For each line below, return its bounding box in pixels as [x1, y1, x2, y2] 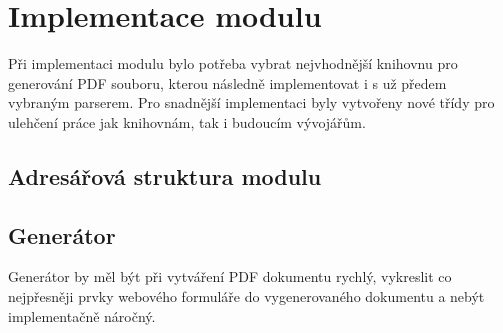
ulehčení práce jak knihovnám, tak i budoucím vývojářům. [8, 111, 366, 132]
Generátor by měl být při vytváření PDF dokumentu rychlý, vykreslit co [8, 266, 452, 287]
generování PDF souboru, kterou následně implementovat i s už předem [8, 72, 447, 93]
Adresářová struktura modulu [8, 160, 322, 191]
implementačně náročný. [8, 305, 156, 326]
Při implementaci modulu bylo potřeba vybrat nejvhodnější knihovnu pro [8, 53, 458, 74]
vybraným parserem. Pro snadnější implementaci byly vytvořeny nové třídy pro [8, 92, 495, 113]
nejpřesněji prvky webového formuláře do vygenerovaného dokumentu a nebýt [8, 286, 485, 307]
